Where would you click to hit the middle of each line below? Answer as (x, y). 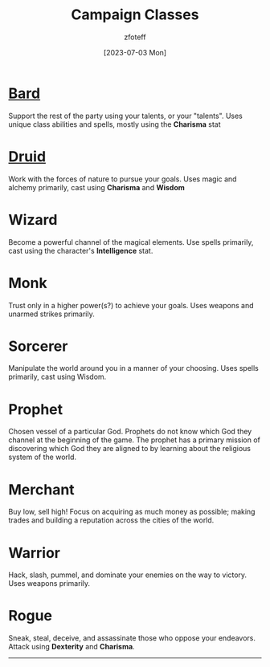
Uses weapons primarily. (49, 584)
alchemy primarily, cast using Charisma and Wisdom (96, 187)
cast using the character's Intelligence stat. (81, 250)
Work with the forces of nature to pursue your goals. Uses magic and (123, 179)
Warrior (34, 553)
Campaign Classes (135, 15)
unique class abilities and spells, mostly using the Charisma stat (115, 124)
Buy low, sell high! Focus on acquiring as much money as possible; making (132, 512)
